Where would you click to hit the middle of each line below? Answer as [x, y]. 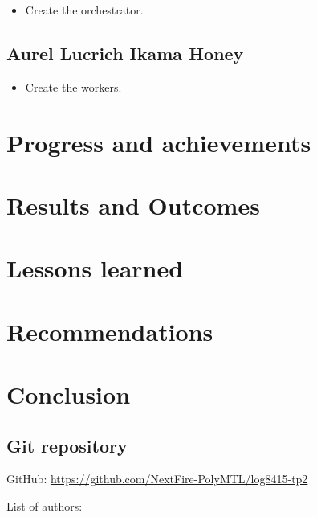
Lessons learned [95, 268]
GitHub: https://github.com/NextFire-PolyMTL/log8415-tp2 [157, 479]
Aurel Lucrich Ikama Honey [125, 53]
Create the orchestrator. [84, 10]
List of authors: [45, 506]
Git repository [67, 445]
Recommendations [110, 331]
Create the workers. [73, 86]
